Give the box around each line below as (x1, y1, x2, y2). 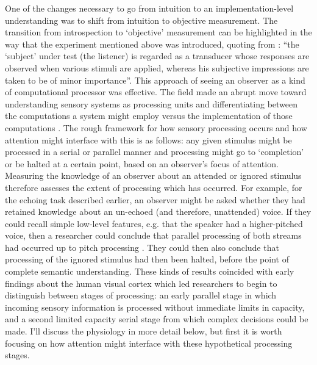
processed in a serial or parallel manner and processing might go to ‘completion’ (5, 145, 304, 158)
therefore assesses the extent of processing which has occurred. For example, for (5, 181, 302, 193)
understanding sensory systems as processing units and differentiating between (5, 97, 298, 110)
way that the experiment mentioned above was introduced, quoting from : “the (5, 37, 299, 50)
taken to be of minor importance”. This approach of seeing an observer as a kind (5, 73, 305, 86)
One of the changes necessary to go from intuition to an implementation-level (5, 2, 294, 14)
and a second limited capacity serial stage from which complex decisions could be (5, 313, 308, 325)
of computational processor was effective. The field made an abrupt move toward (5, 85, 307, 98)
